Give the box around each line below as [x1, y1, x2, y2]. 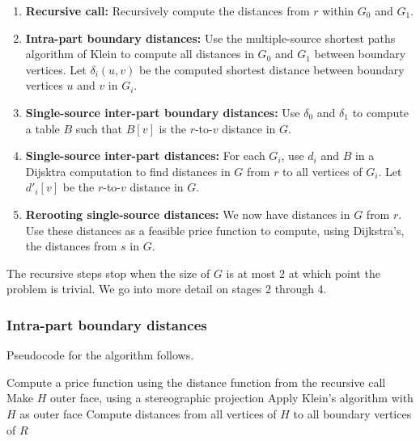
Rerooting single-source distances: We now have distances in [25, 205, 350, 222]
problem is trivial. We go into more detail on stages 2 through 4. [6, 280, 327, 297]
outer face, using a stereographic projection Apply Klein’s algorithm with [50, 389, 414, 406]
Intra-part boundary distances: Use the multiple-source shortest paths [25, 29, 396, 46]
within [322, 2, 354, 19]
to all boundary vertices [293, 405, 412, 422]
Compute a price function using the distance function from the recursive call [6, 373, 386, 390]
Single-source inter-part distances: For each [25, 147, 265, 164]
